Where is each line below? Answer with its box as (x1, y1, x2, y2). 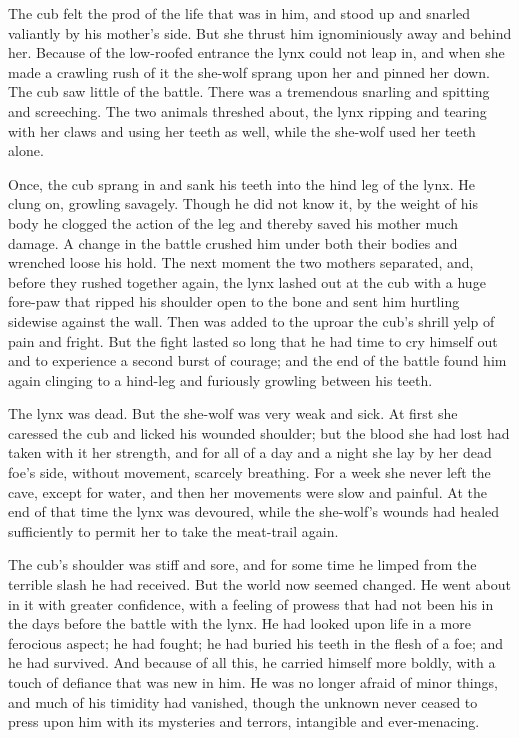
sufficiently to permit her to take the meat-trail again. (8, 520, 339, 541)
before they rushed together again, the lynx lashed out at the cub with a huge (8, 271, 486, 292)
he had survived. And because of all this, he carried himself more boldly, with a (8, 652, 496, 673)
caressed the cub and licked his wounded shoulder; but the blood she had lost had (8, 422, 510, 443)
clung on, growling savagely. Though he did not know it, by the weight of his (8, 193, 478, 214)
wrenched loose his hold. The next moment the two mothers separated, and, (8, 252, 474, 273)
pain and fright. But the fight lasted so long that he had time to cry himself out (8, 330, 498, 351)
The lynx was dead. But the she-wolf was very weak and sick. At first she (8, 403, 458, 424)
